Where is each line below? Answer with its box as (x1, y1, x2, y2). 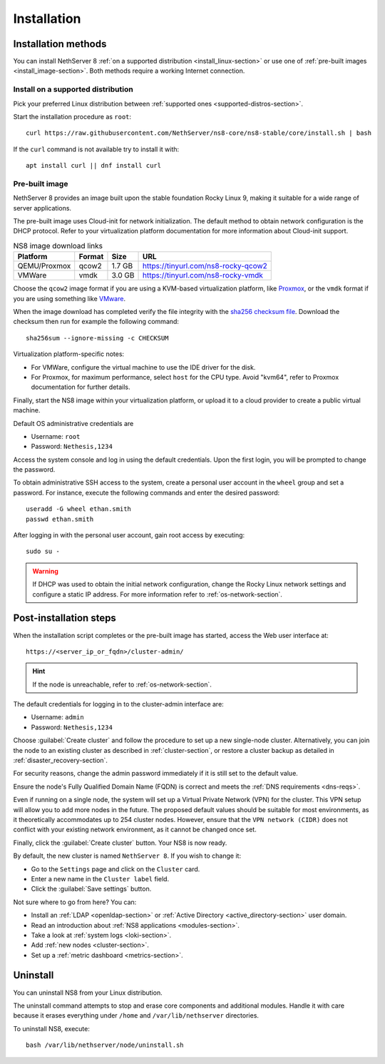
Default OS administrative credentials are (13, 419, 134, 427)
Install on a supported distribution (13, 84, 133, 94)
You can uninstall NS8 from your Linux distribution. (13, 988, 163, 997)
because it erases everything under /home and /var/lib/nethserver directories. (13, 1011, 260, 1020)
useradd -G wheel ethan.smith (26, 505, 132, 513)
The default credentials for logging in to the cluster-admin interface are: (13, 700, 224, 709)
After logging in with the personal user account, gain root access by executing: (13, 531, 245, 539)
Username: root (31, 432, 81, 440)
